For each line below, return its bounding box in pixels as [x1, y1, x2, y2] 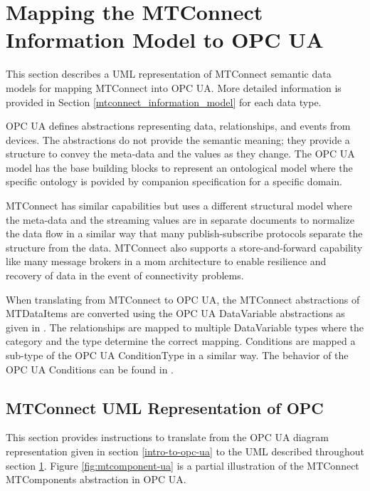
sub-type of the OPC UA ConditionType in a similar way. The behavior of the [6, 348, 349, 362]
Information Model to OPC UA [6, 25, 324, 54]
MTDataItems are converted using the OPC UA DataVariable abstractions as [6, 306, 345, 321]
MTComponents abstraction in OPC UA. [6, 472, 186, 487]
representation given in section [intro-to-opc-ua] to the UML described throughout [6, 443, 364, 458]
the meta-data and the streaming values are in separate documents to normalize [6, 212, 355, 227]
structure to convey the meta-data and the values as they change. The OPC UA [6, 146, 355, 161]
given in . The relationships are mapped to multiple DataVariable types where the [6, 319, 364, 334]
